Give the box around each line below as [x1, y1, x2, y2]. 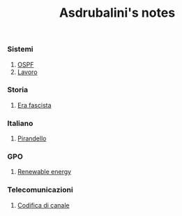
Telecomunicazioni [7, 185, 73, 195]
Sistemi [7, 44, 33, 54]
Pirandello [17, 134, 47, 143]
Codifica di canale [17, 201, 70, 209]
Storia [7, 85, 29, 95]
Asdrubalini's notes [59, 5, 176, 21]
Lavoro [17, 68, 38, 76]
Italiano [7, 118, 33, 128]
